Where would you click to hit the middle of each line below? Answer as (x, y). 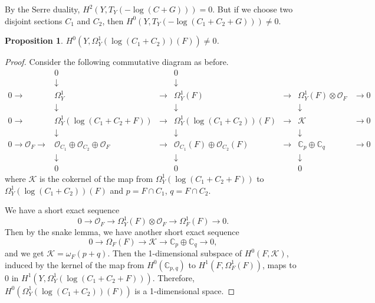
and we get (24, 253)
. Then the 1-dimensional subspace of (175, 253)
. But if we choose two (253, 9)
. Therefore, (173, 277)
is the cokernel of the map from (96, 178)
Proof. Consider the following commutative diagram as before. (117, 62)
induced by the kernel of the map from (75, 264)
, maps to (279, 264)
